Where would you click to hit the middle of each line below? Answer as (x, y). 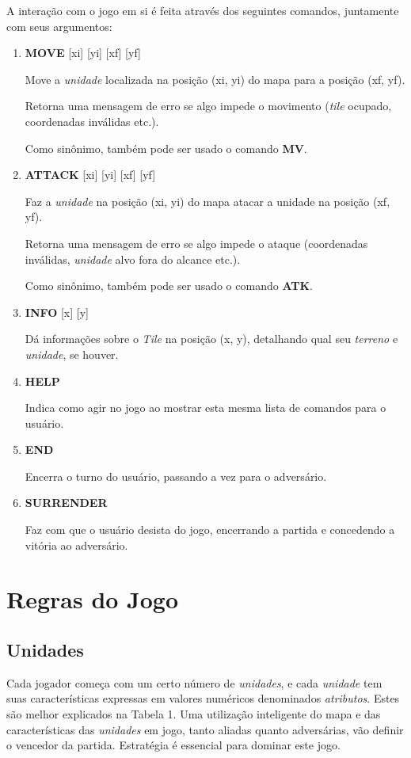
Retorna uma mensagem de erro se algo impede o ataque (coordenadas (196, 243)
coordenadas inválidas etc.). (92, 121)
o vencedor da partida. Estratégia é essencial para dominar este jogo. (173, 745)
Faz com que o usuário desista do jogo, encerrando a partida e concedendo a (210, 529)
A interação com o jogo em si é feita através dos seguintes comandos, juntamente (203, 10)
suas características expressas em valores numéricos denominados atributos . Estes (203, 698)
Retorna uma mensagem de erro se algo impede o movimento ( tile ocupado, (208, 106)
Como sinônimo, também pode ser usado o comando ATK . (169, 286)
